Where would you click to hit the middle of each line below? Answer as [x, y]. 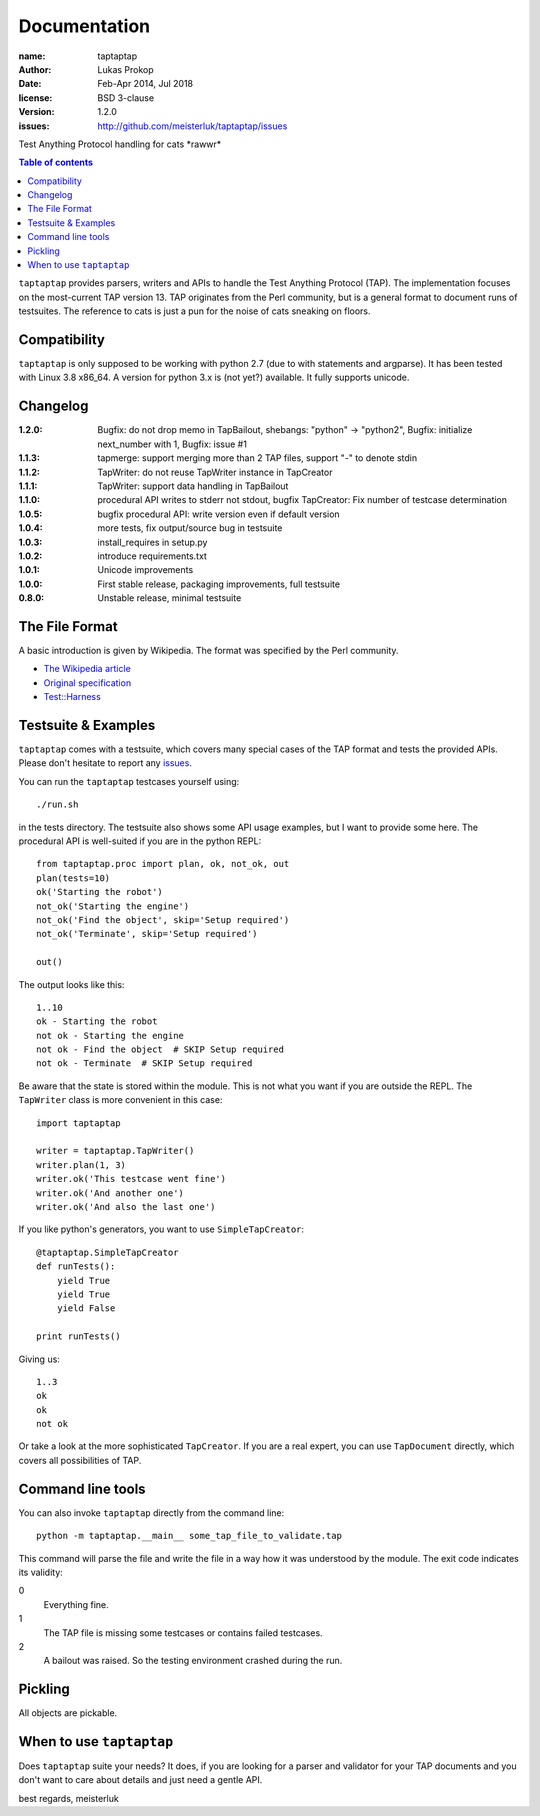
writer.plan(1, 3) [81, 1164]
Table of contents [56, 162]
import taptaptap [78, 1123]
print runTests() [78, 1336]
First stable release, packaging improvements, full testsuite [218, 584]
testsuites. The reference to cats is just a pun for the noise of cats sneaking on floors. [194, 311]
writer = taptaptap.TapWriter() [115, 1151]
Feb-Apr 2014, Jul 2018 [145, 84]
